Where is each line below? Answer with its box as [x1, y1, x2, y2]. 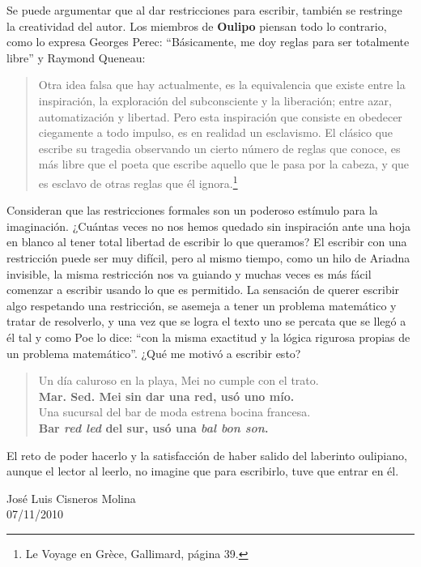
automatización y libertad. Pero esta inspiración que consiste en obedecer [38, 108, 402, 125]
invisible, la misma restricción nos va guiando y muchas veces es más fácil [6, 265, 372, 282]
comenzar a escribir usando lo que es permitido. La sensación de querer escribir [6, 281, 400, 298]
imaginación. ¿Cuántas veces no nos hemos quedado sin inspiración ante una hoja [6, 217, 411, 234]
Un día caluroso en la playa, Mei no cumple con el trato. [38, 372, 319, 389]
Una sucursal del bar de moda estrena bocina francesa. [38, 403, 311, 420]
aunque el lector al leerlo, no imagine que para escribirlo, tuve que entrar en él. [6, 463, 399, 480]
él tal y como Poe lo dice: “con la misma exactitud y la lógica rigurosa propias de [6, 328, 410, 345]
